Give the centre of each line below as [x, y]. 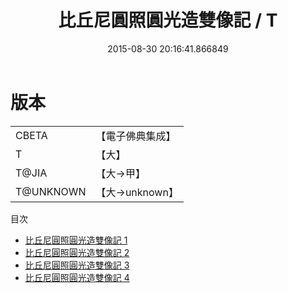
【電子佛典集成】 [136, 136]
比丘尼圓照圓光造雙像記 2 [77, 252]
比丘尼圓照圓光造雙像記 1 [76, 240]
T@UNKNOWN [51, 191]
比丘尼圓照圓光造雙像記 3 [77, 265]
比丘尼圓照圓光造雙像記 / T [168, 20]
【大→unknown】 [137, 192]
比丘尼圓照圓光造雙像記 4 [77, 277]
